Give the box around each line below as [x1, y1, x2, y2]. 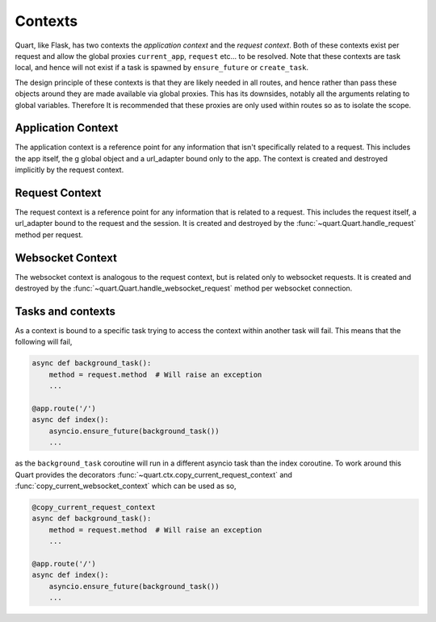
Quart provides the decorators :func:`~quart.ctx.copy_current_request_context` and [15, 470, 292, 479]
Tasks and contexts [15, 304, 116, 318]
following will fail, [15, 337, 73, 347]
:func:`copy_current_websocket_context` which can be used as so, [15, 481, 237, 491]
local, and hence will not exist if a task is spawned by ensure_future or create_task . [15, 63, 309, 73]
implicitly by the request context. [15, 165, 124, 175]
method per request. [15, 230, 84, 240]
